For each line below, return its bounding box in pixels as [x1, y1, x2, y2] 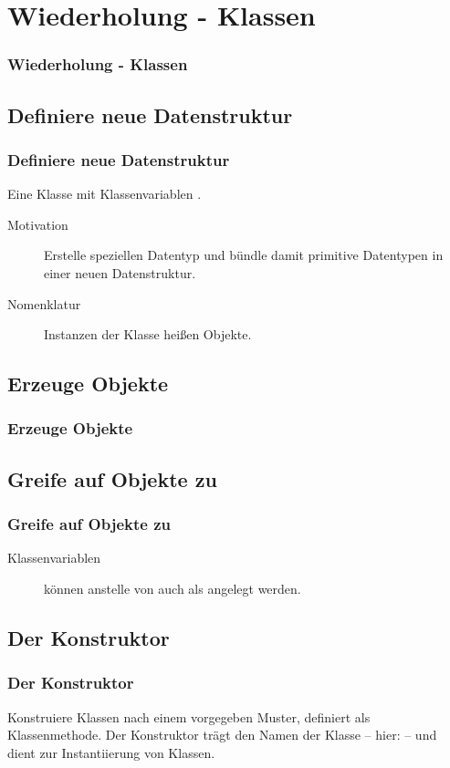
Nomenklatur [7, 294, 81, 313]
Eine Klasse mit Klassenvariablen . [7, 184, 202, 203]
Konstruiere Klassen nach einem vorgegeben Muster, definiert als [7, 707, 371, 726]
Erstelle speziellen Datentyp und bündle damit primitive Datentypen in [44, 245, 444, 265]
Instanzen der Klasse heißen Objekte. [44, 325, 252, 344]
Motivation [7, 214, 68, 234]
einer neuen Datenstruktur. [44, 264, 196, 282]
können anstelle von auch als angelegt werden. [44, 579, 301, 597]
